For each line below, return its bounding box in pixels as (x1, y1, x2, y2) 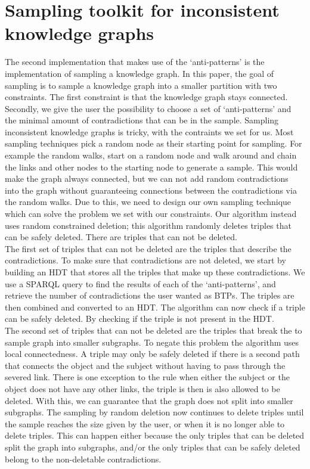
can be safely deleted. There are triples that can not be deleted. (5, 231, 237, 243)
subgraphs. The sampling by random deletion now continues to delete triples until (5, 406, 304, 418)
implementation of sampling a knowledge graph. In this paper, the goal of (5, 67, 274, 79)
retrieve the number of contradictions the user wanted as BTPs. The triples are (5, 289, 294, 302)
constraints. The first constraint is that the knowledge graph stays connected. (5, 91, 288, 103)
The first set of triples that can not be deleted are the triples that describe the (5, 242, 292, 254)
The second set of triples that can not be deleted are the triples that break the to (5, 324, 302, 336)
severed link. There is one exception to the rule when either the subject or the (5, 371, 290, 383)
